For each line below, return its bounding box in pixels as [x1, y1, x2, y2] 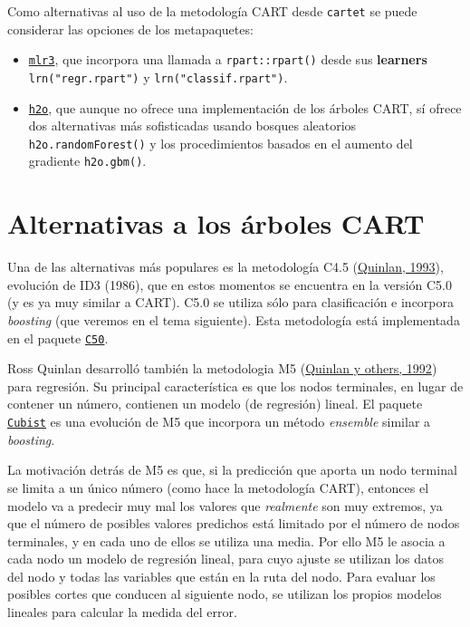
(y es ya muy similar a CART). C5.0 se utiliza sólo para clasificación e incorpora [7, 293, 455, 312]
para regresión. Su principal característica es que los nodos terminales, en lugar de [7, 376, 464, 395]
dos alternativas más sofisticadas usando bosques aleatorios [28, 116, 357, 135]
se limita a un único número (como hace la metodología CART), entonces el [7, 477, 429, 497]
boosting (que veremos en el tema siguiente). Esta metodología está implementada [7, 311, 460, 330]
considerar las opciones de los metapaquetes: [7, 19, 254, 38]
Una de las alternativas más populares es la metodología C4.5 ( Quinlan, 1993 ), [7, 257, 444, 276]
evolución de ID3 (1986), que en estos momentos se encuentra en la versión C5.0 [7, 275, 452, 294]
